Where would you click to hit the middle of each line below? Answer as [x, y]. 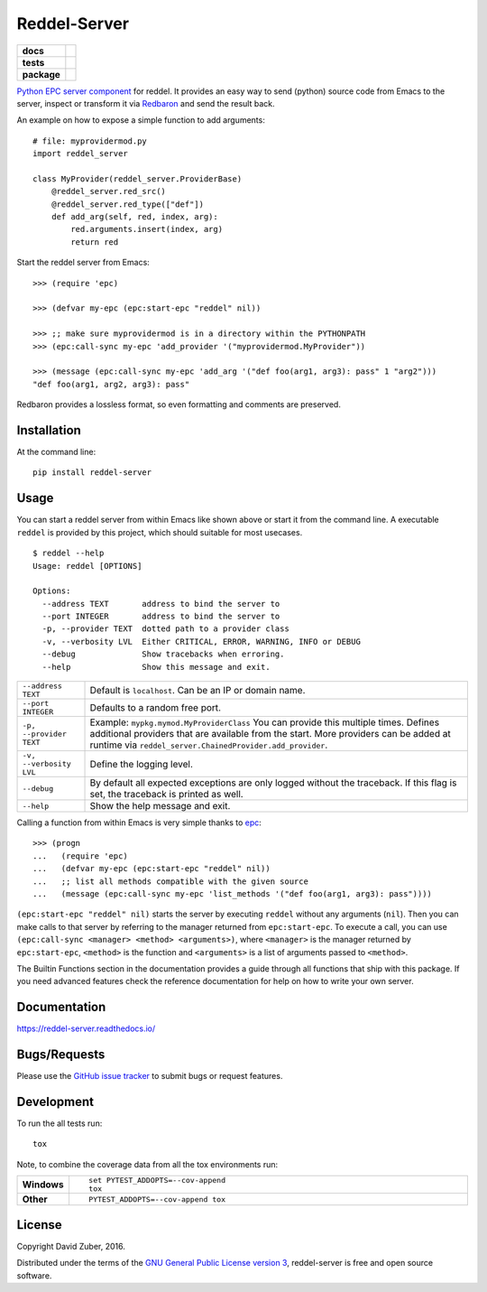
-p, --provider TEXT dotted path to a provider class [166, 629]
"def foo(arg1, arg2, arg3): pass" [111, 384]
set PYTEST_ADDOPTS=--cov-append [157, 1180]
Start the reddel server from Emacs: [83, 263]
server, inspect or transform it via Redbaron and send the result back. [146, 103]
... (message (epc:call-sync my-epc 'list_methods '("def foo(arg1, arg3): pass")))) [233, 893]
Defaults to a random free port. [155, 708]
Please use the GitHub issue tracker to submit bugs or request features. [150, 1076]
